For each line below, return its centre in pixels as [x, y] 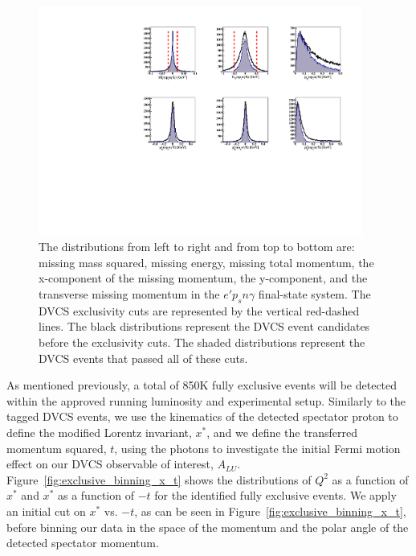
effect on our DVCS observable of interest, [110, 464]
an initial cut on [46, 511]
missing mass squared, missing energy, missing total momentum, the [206, 262]
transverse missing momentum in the [129, 294]
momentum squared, [57, 448]
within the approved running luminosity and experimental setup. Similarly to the [206, 400]
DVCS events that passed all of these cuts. [143, 358]
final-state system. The [314, 294]
